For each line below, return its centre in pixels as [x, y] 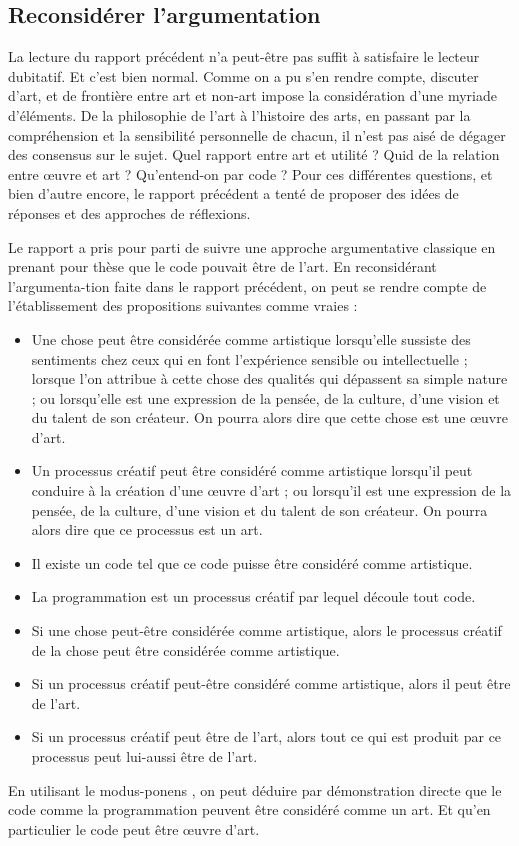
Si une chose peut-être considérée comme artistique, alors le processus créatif [266, 630]
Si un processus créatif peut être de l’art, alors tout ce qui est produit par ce [266, 736]
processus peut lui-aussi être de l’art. [144, 756]
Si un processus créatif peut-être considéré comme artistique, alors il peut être [271, 683]
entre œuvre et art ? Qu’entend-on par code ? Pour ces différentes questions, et [250, 173]
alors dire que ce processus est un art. [147, 529]
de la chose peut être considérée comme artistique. [185, 649]
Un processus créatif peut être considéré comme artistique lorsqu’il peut [252, 470]
